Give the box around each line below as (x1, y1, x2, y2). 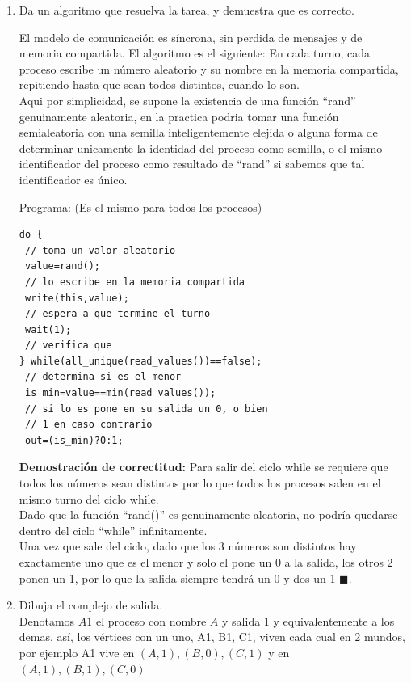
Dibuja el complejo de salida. (19, 597, 163, 613)
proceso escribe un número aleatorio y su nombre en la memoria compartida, (19, 60, 399, 77)
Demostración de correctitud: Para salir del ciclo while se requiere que (19, 458, 388, 475)
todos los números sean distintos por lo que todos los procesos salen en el (19, 474, 381, 491)
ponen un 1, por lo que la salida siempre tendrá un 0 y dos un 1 (19, 569, 336, 586)
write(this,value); (24, 292, 129, 304)
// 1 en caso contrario (24, 419, 153, 431)
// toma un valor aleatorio (24, 244, 176, 256)
